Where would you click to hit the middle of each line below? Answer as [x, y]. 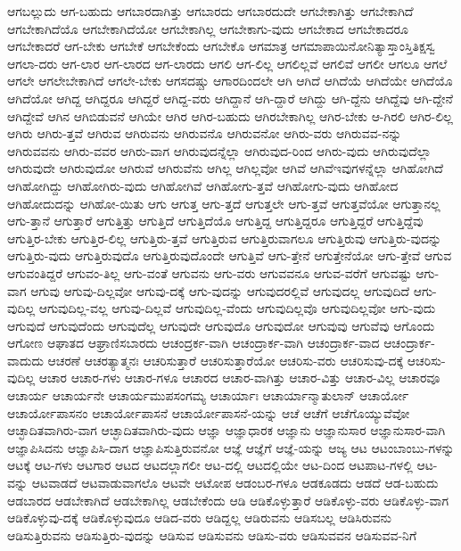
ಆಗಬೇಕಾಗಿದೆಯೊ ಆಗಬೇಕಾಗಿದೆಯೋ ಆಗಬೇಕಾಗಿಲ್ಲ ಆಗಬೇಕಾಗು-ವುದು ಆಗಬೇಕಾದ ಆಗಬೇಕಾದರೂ [208, 28]
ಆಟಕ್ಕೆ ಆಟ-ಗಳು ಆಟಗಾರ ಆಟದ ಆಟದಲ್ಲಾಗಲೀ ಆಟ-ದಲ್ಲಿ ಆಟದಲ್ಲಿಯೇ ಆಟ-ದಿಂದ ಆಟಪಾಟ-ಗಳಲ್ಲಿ [210, 465]
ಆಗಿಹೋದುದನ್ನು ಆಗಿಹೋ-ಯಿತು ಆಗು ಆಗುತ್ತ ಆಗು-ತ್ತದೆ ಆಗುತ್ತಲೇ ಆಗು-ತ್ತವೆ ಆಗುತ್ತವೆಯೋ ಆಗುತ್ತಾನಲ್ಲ [224, 203]
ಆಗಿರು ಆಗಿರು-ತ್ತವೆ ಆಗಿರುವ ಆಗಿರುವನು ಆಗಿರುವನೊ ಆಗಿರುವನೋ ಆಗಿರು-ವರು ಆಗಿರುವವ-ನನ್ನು [205, 133]
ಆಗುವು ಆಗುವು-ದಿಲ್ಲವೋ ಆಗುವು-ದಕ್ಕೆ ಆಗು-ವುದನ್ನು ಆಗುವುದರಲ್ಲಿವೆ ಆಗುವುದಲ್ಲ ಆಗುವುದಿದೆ [220, 290]
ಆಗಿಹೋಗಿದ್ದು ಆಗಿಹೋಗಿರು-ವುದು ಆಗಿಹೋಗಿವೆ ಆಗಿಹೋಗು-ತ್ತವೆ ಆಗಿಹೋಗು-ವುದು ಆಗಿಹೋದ [203, 185]
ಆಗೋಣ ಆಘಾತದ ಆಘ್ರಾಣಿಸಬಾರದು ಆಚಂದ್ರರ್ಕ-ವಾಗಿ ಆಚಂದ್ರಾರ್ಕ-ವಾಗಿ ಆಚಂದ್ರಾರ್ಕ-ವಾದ [193, 343]
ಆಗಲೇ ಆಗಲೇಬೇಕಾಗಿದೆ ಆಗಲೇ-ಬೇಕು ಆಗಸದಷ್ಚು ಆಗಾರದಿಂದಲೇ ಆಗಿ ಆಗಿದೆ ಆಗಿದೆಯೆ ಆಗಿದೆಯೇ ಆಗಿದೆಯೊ [230, 81]
